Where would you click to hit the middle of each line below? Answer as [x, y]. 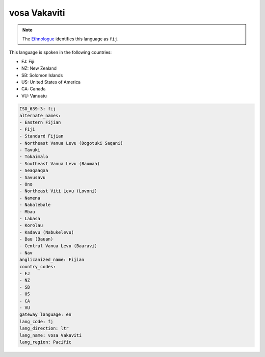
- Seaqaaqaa [34, 171]
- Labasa [30, 218]
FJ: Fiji [28, 61]
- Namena [30, 198]
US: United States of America [51, 82]
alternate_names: [40, 116]
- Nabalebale [35, 205]
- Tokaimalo [34, 157]
